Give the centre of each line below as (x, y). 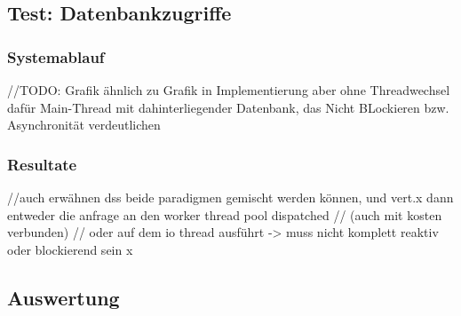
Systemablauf (56, 56)
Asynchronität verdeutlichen (84, 125)
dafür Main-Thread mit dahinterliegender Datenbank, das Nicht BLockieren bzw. (228, 107)
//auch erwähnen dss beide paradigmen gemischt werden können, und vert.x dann (230, 197)
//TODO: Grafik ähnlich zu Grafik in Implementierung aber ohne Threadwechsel (229, 90)
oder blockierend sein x (70, 249)
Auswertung (64, 297)
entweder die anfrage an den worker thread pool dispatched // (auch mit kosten (225, 214)
